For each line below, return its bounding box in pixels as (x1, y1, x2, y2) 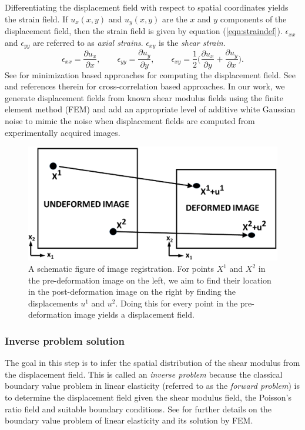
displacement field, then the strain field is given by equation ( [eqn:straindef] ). (5, 25, 283, 37)
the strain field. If (5, 12, 68, 25)
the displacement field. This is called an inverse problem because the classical (5, 368, 283, 380)
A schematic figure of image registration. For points (28, 262, 214, 275)
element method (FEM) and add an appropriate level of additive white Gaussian (5, 103, 296, 115)
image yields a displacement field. (74, 308, 195, 321)
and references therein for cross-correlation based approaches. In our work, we (5, 80, 285, 92)
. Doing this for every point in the (115, 296, 238, 309)
